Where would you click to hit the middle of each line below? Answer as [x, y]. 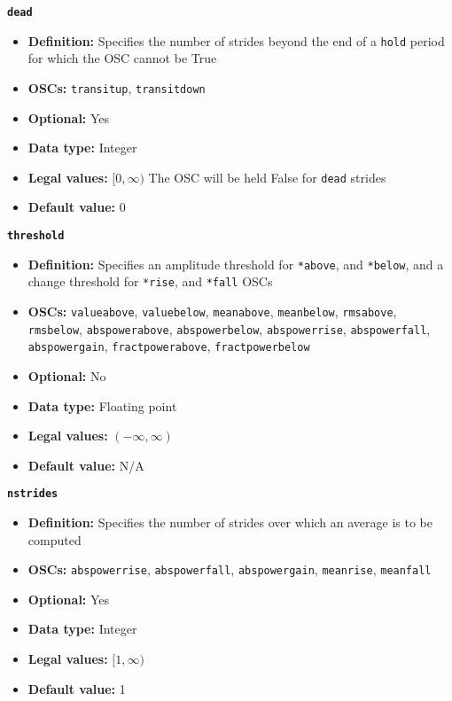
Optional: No [67, 375]
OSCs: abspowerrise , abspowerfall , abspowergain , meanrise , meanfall [230, 569]
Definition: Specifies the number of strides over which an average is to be [230, 522]
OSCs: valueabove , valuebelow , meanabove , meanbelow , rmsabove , [212, 311]
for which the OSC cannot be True [122, 58]
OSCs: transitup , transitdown [117, 87]
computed [55, 539]
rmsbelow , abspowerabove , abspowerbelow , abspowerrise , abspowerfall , [229, 328]
